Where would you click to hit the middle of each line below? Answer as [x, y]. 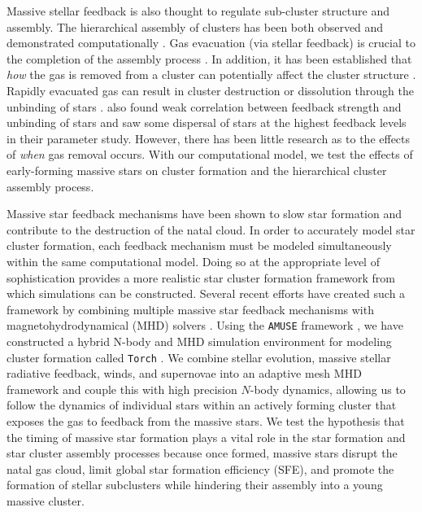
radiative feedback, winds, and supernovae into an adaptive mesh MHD [184, 373]
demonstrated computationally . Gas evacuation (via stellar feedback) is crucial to [211, 43]
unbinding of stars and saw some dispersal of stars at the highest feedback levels [207, 123]
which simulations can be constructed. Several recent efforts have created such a [206, 293]
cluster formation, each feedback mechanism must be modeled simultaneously [199, 245]
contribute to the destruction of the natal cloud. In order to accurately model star [211, 229]
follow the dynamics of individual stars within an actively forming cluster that [202, 405]
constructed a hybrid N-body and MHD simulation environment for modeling [199, 341]
